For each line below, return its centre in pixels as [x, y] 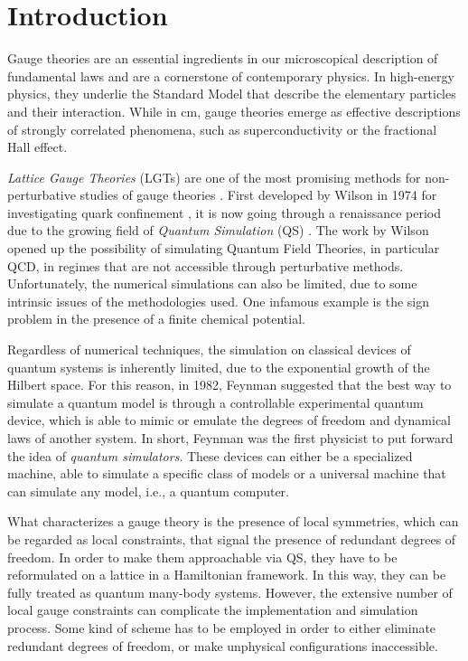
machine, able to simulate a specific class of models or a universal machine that [227, 473]
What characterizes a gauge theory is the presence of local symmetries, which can [233, 521]
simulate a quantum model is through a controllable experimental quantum [215, 402]
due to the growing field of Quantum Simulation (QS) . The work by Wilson [218, 230]
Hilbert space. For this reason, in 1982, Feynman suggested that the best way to [229, 385]
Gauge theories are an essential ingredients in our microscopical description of [223, 58]
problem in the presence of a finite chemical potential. [156, 319]
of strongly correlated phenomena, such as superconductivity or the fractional [222, 129]
